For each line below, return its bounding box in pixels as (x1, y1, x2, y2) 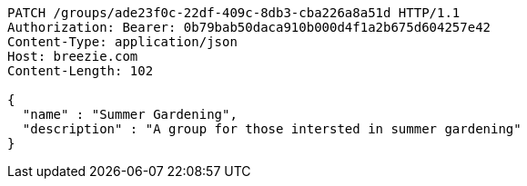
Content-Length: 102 (7, 64, 154, 78)
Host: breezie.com (7, 49, 138, 64)
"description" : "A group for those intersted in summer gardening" (22, 122, 522, 136)
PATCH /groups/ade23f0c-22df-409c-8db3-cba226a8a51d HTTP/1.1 (7, 5, 461, 20)
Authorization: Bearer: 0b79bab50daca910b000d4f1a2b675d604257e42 (7, 20, 492, 34)
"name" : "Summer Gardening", (22, 107, 238, 122)
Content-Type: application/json (7, 34, 238, 49)
